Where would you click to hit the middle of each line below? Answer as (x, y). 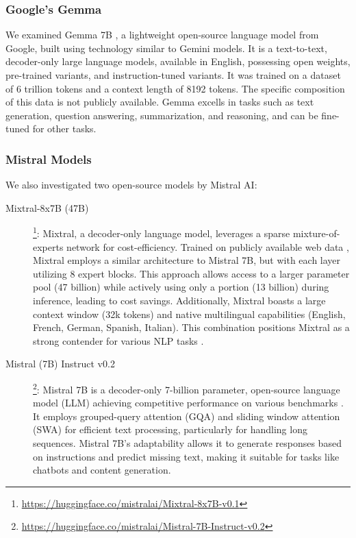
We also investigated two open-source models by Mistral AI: (131, 185)
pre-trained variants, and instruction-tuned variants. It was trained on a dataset (173, 75)
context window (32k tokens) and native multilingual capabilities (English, (189, 314)
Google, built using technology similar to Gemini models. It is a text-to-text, (166, 48)
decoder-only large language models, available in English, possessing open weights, (178, 61)
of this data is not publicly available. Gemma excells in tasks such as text (160, 102)
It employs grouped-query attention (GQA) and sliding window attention (187, 416)
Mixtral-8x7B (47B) (47, 207)
